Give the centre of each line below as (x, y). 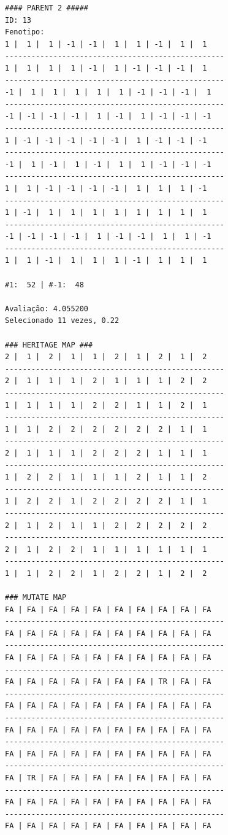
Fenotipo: (25, 32)
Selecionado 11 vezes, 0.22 (62, 321)
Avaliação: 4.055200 (47, 309)
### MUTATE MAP (36, 598)
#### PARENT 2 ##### (47, 8)
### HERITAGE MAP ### (49, 345)
